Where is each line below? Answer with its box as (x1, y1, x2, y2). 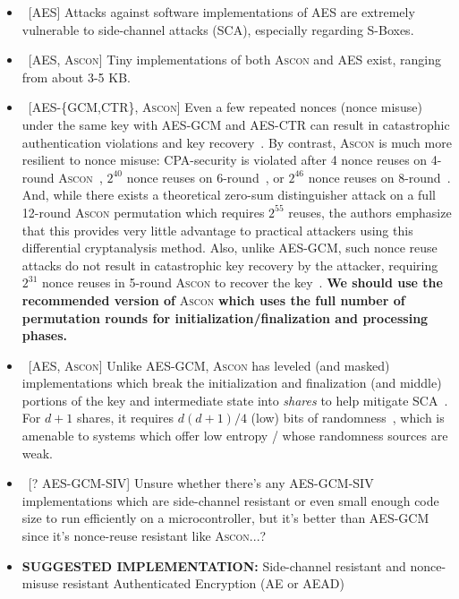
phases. (21, 326, 68, 345)
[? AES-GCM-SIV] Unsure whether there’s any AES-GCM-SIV (28, 474, 374, 492)
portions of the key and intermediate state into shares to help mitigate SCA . (21, 390, 448, 409)
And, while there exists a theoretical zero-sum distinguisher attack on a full (21, 185, 436, 204)
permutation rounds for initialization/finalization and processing (21, 308, 429, 327)
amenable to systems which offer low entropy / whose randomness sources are (21, 426, 448, 445)
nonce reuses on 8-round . (308, 167, 451, 186)
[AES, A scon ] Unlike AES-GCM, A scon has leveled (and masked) (28, 355, 390, 374)
